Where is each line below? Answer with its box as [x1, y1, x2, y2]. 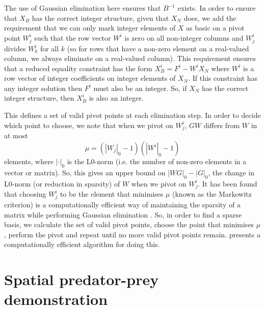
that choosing [4, 189, 46, 199]
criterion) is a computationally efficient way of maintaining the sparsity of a [4, 199, 241, 210]
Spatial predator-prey [4, 269, 159, 290]
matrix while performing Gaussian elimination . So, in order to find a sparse [4, 209, 242, 220]
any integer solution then [4, 82, 82, 93]
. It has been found [198, 178, 257, 189]
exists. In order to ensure [177, 3, 256, 13]
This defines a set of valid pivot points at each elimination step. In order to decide [4, 110, 261, 120]
